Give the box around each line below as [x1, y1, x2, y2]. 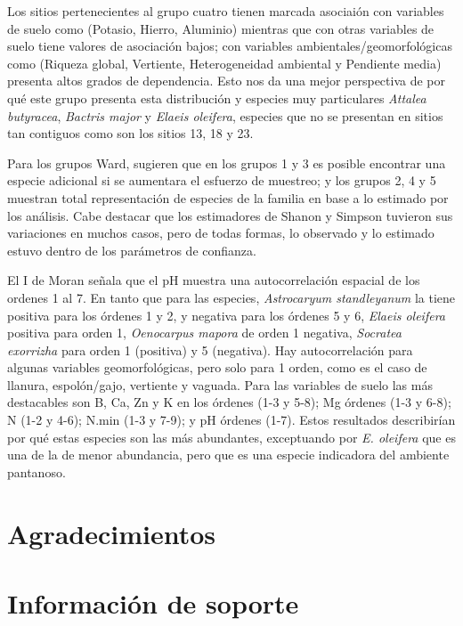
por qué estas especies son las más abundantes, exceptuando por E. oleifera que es [7, 427, 456, 446]
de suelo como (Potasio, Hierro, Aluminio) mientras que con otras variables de [7, 19, 435, 37]
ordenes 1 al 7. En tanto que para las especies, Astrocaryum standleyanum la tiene [7, 288, 456, 306]
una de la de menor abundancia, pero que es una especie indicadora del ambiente [7, 445, 450, 464]
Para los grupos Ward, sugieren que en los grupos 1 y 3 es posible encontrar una [7, 153, 446, 172]
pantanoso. [7, 462, 66, 481]
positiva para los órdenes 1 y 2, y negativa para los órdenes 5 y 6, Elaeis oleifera [7, 305, 446, 324]
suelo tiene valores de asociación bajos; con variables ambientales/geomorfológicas [7, 37, 452, 55]
